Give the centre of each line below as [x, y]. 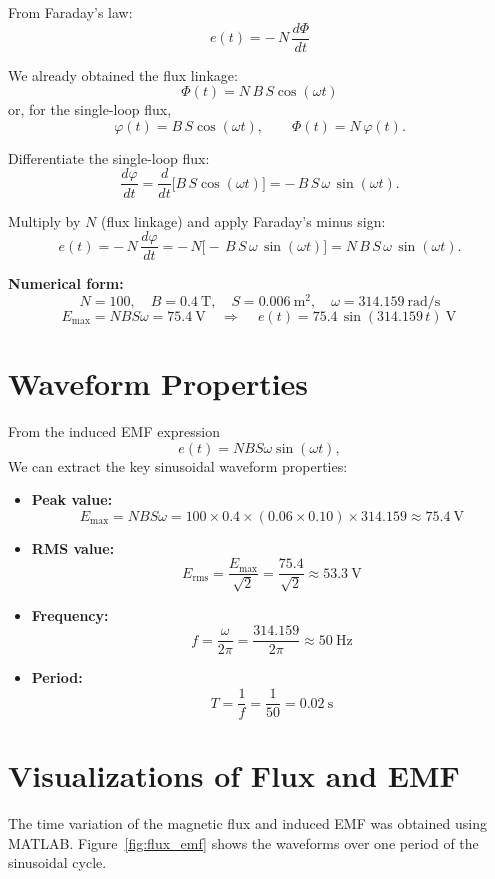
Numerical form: [66, 283]
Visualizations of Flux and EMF [234, 775]
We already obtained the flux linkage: [123, 74]
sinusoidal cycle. [57, 862]
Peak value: [72, 499]
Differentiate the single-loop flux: [109, 157]
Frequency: [70, 614]
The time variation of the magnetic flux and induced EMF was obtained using [247, 823]
